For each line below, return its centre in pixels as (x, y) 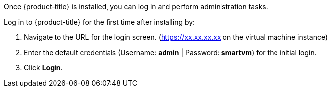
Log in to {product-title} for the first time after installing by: (100, 22)
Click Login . (43, 68)
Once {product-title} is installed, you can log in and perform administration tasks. (136, 7)
